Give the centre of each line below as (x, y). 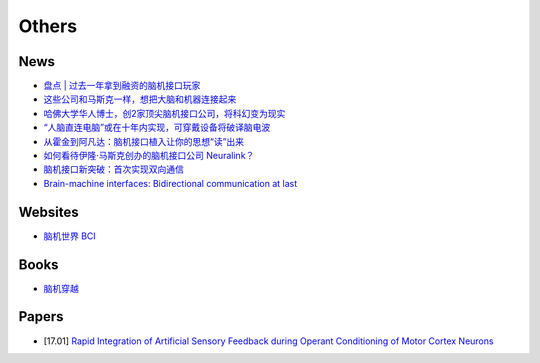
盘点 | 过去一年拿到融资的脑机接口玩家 (122, 86)
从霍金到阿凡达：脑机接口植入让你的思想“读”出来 (144, 141)
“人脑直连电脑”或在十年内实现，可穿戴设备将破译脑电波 (157, 127)
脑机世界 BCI (70, 236)
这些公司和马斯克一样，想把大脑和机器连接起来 (140, 99)
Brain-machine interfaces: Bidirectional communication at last (170, 183)
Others (48, 26)
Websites (48, 211)
